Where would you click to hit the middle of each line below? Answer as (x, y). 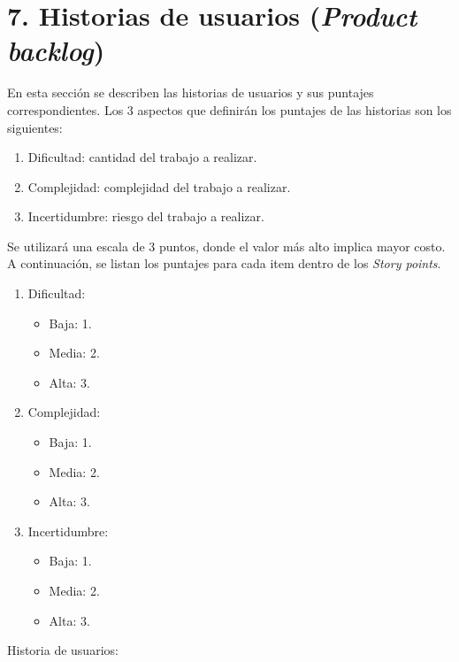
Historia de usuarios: (63, 650)
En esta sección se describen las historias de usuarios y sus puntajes (191, 92)
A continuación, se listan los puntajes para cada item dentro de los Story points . (224, 263)
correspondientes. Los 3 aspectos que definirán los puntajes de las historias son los (229, 109)
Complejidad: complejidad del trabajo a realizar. (159, 186)
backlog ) (56, 50)
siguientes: (35, 127)
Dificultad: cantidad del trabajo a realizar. (142, 157)
